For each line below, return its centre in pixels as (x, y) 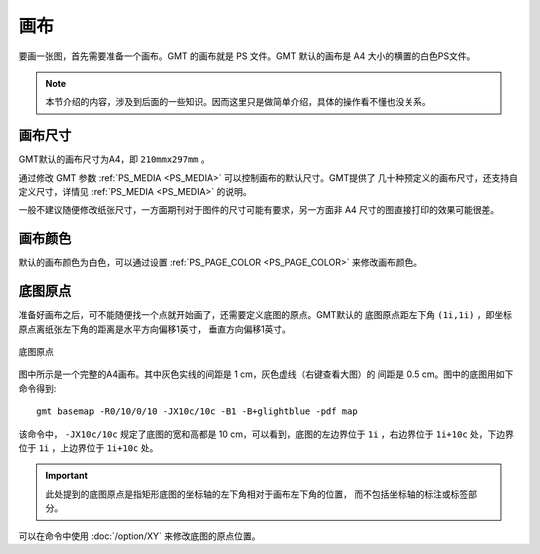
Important (67, 476)
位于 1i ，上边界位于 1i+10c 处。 (88, 447)
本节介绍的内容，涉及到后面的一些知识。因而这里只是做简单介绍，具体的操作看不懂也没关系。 (238, 102)
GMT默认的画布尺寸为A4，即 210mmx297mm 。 (114, 159)
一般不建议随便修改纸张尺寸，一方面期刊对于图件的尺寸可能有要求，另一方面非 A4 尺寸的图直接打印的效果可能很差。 (259, 210)
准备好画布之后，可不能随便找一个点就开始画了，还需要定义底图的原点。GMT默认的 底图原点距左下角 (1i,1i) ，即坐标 (265, 315)
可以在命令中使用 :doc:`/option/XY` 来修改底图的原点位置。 (139, 536)
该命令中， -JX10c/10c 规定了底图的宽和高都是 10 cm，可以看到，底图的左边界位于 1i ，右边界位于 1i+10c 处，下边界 (266, 434)
